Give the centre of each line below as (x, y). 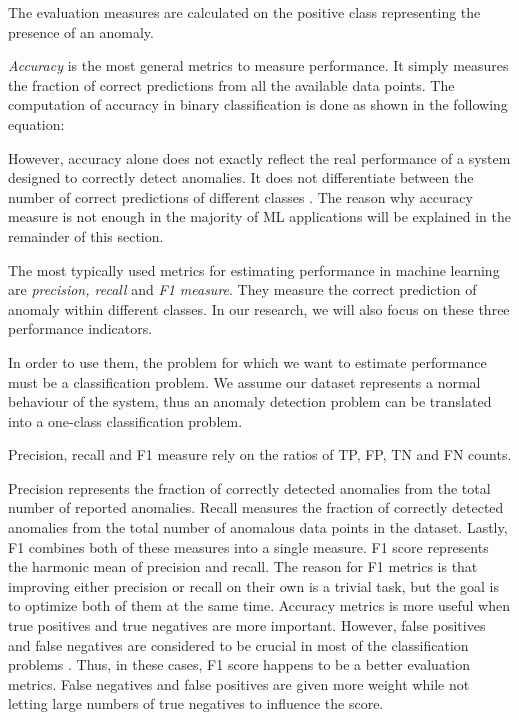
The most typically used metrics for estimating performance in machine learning (254, 269)
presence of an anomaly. (81, 31)
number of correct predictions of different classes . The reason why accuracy (240, 196)
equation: (36, 123)
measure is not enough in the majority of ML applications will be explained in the (259, 216)
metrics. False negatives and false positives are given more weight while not (239, 683)
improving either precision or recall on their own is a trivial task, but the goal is (253, 585)
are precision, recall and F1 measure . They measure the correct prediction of (242, 289)
